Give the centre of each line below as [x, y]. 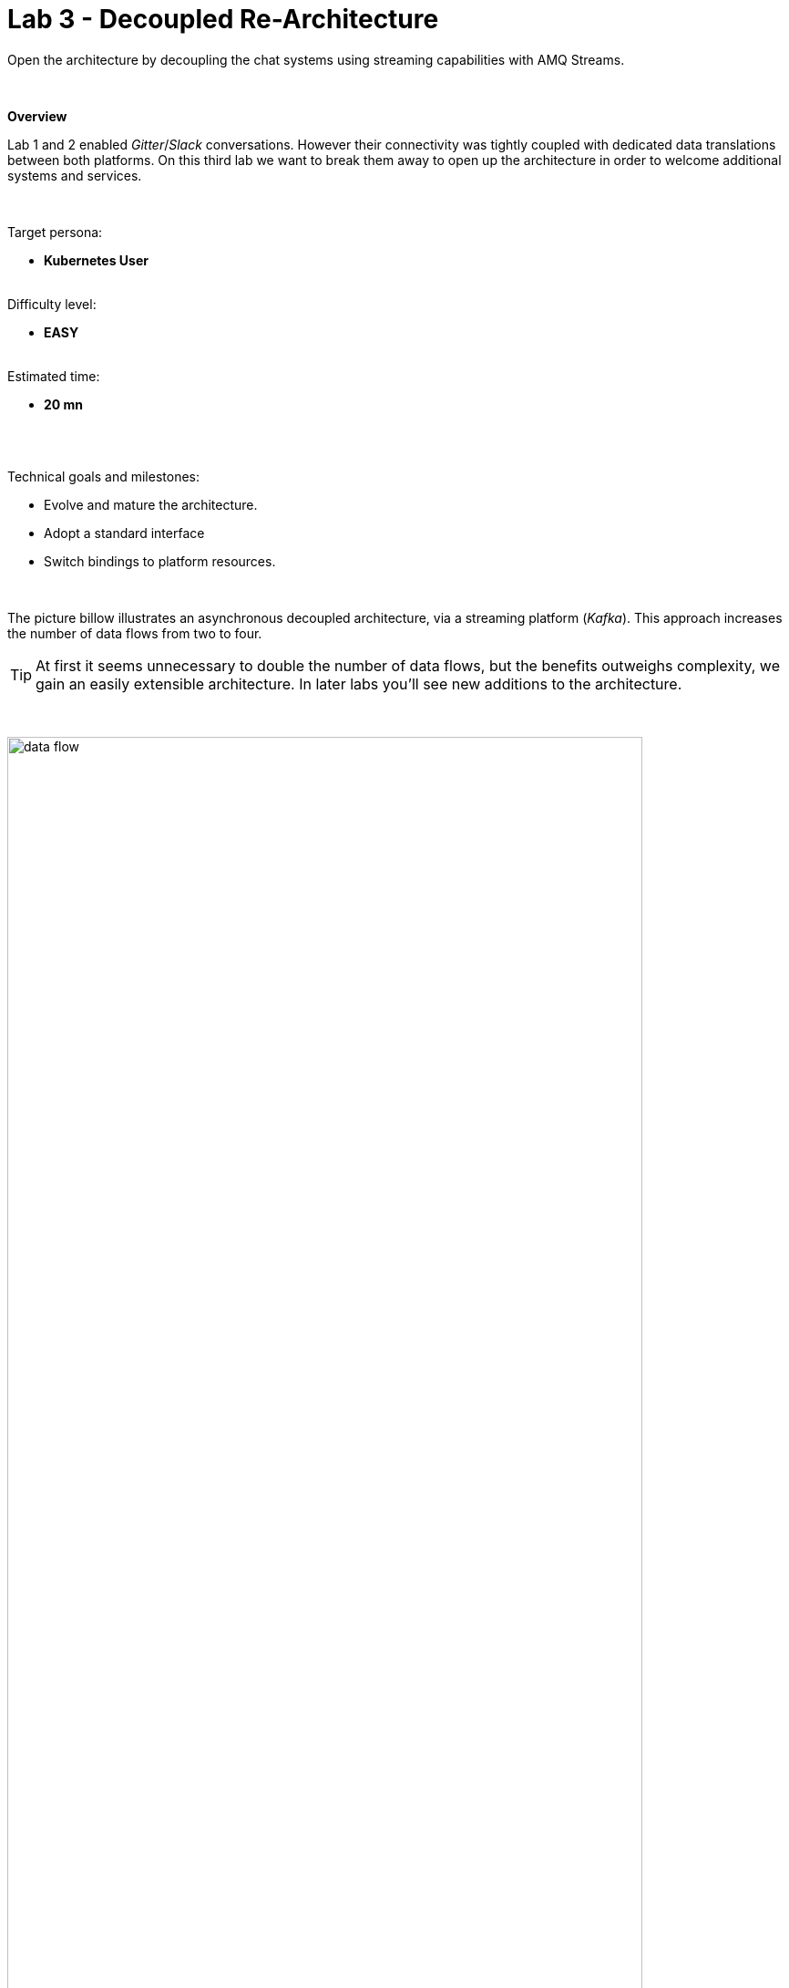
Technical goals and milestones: [103, 476]
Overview [37, 116]
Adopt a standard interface [124, 533]
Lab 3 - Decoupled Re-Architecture [223, 19]
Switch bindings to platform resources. [160, 561]
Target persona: [55, 232]
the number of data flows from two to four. [135, 633]
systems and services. [75, 175]
